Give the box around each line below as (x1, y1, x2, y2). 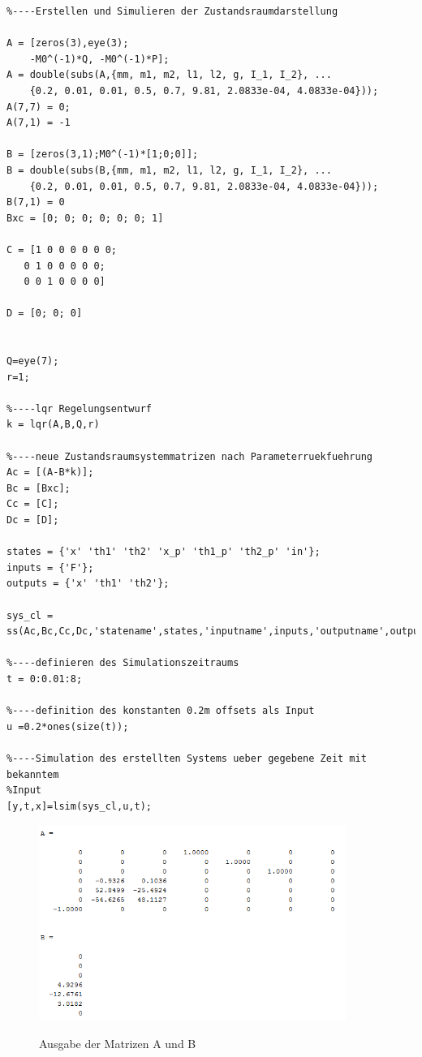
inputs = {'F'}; (6, 561, 94, 574)
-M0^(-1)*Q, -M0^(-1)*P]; (29, 53, 170, 65)
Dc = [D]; (6, 514, 59, 526)
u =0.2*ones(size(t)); (6, 720, 129, 733)
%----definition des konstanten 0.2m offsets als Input (6, 705, 315, 717)
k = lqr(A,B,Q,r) (6, 419, 100, 431)
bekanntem (6, 768, 59, 780)
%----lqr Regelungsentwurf (6, 402, 152, 415)
